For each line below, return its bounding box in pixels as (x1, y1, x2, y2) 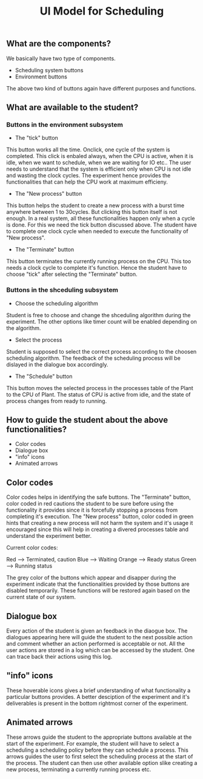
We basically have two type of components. (6, 55, 116, 62)
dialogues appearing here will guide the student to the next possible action (6, 634, 193, 641)
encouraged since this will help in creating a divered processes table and (6, 526, 189, 533)
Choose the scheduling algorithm (15, 300, 98, 307)
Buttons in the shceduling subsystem (6, 286, 119, 294)
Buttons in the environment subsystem (6, 120, 123, 129)
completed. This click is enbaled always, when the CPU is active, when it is (6, 153, 194, 160)
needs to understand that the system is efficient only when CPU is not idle (6, 165, 191, 173)
